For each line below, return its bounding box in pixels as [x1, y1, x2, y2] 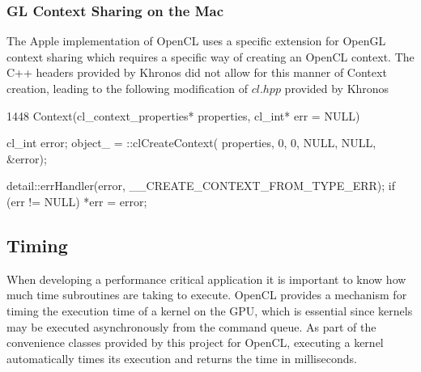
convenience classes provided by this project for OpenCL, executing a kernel [6, 334, 384, 351]
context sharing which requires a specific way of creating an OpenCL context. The [6, 48, 415, 65]
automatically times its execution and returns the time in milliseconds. [6, 349, 357, 366]
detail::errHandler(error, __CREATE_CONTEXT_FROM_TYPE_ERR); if [6, 177, 396, 194]
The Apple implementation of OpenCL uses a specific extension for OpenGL [6, 32, 386, 49]
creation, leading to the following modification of [6, 80, 248, 96]
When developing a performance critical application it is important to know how [6, 270, 406, 287]
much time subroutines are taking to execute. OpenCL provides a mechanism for [6, 286, 407, 303]
